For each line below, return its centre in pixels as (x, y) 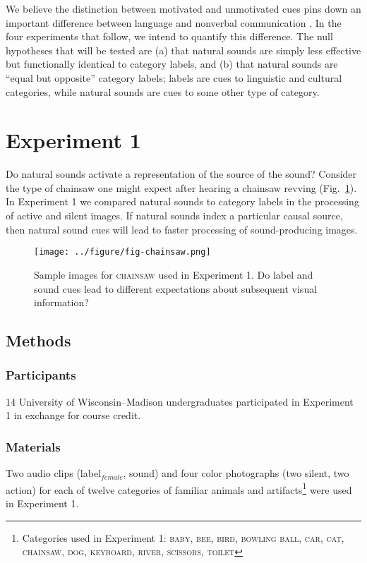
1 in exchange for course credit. (73, 415)
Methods (38, 340)
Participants (41, 375)
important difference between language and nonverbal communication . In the (174, 22)
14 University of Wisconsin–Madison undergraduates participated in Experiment (180, 401)
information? (61, 302)
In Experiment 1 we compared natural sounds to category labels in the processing (182, 201)
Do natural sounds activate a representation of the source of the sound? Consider (181, 174)
